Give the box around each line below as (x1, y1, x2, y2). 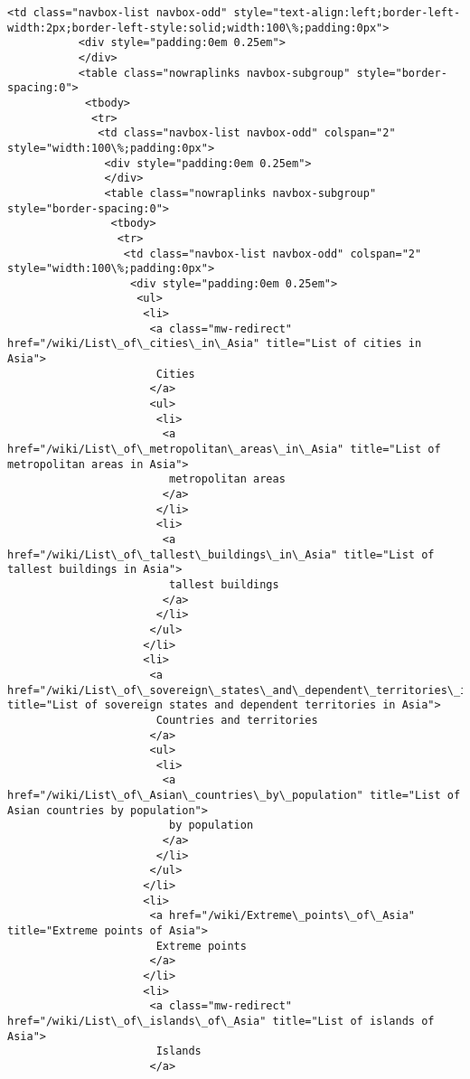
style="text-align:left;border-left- (233, 6, 461, 19)
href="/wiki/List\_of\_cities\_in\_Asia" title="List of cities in (7, 337, 422, 351)
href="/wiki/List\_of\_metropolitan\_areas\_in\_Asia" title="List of (7, 443, 441, 456)
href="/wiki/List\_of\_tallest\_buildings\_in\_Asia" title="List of (7, 548, 435, 561)
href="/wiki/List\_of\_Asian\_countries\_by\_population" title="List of (7, 789, 461, 802)
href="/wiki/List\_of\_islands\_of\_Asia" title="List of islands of (7, 1014, 435, 1027)
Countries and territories (155, 713, 318, 727)
